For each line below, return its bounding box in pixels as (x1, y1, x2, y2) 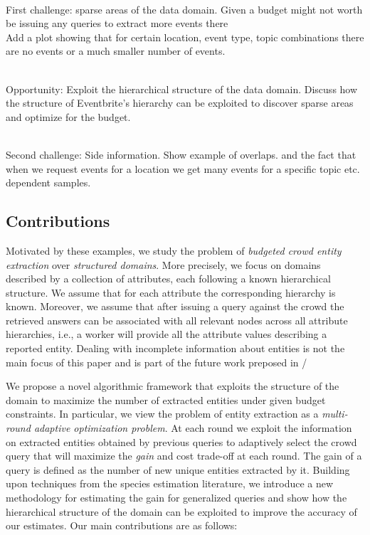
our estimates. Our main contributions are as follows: (6, 518, 238, 533)
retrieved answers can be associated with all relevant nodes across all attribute (6, 312, 348, 327)
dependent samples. (6, 175, 91, 190)
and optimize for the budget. (6, 109, 131, 124)
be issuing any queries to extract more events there (6, 16, 228, 31)
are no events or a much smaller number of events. (6, 43, 226, 58)
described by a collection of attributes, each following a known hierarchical (6, 271, 331, 286)
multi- (322, 406, 348, 421)
